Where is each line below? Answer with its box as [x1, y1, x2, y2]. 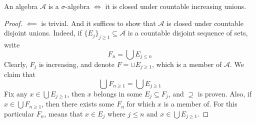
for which [126, 98, 155, 109]
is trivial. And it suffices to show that [41, 17, 156, 28]
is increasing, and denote [38, 58, 114, 69]
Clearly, [4, 58, 27, 69]
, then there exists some [41, 98, 114, 109]
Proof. [4, 17, 22, 28]
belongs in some [93, 88, 142, 98]
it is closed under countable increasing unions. [105, 1, 246, 11]
